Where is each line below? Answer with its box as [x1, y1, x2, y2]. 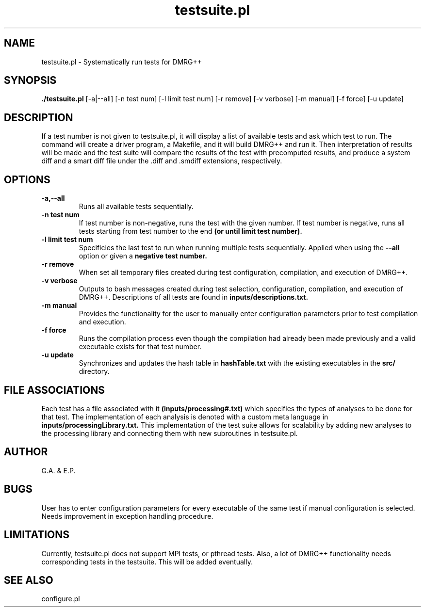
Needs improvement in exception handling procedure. [41, 512, 213, 520]
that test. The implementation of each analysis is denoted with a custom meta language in [41, 412, 328, 421]
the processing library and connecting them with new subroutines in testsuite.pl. [41, 429, 298, 437]
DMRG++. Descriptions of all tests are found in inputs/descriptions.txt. [79, 293, 309, 302]
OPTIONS [4, 173, 50, 186]
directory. [79, 367, 110, 376]
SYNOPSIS [4, 74, 57, 87]
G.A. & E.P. [41, 466, 76, 475]
